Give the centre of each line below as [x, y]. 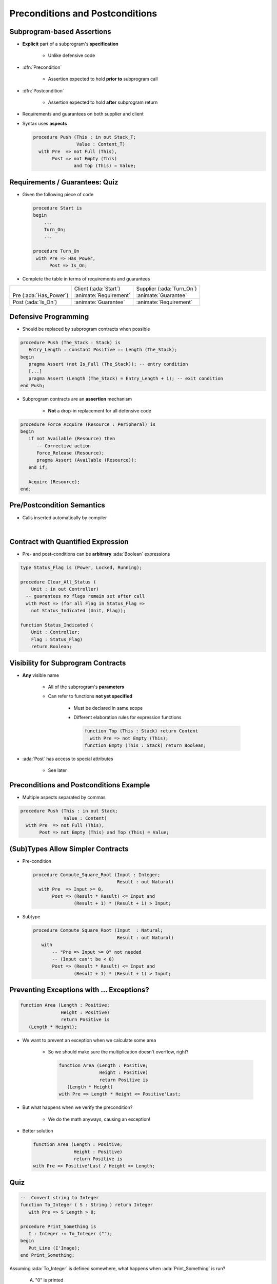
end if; [38, 467]
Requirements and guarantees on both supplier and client [83, 114]
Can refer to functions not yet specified [90, 696]
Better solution [38, 1131]
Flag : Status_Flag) [57, 639]
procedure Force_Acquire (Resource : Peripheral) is [88, 424]
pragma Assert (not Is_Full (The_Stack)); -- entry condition [108, 364]
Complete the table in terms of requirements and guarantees [86, 279]
